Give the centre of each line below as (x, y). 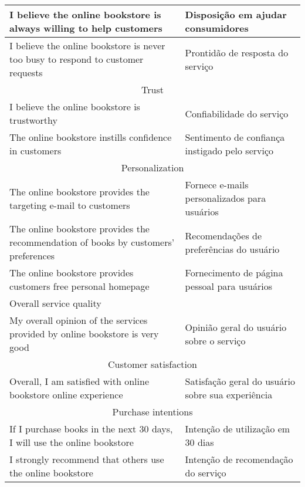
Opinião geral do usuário (236, 327)
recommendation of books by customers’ (92, 242)
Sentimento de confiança (235, 137)
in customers (35, 151)
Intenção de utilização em (238, 429)
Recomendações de (223, 235)
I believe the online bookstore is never (87, 45)
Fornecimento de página (234, 273)
